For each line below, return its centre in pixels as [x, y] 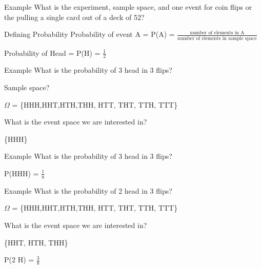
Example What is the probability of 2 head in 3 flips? [88, 190]
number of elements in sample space [217, 38]
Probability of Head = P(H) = [52, 53]
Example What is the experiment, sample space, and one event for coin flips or [128, 7]
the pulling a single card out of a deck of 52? [74, 17]
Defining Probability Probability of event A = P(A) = [89, 34]
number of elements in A [217, 33]
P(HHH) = [22, 173]
